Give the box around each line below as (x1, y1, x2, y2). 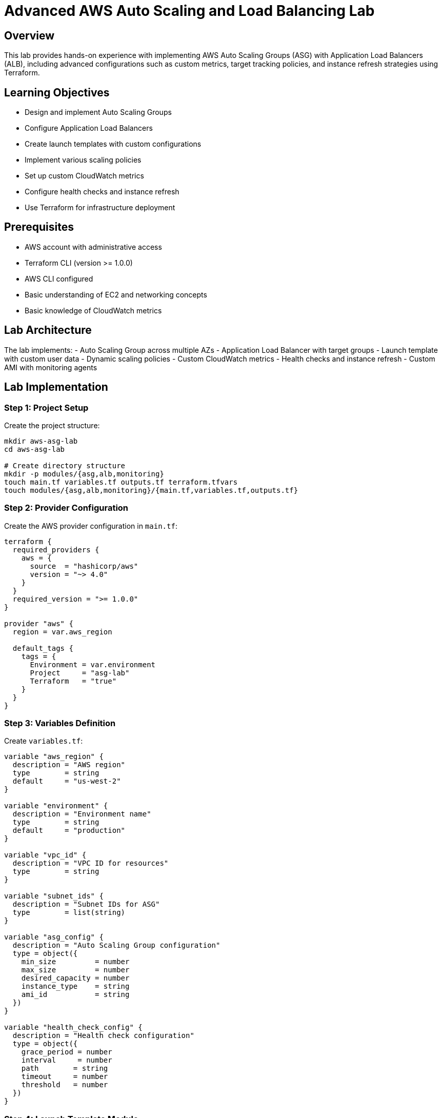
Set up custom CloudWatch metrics (25, 171, 144, 181)
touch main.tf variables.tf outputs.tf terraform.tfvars (4, 477, 238, 486)
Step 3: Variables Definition (4, 718, 116, 729)
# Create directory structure (4, 461, 126, 470)
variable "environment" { (4, 802, 108, 810)
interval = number (21, 1056, 112, 1065)
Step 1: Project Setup (4, 402, 89, 413)
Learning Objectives (4, 86, 110, 99)
